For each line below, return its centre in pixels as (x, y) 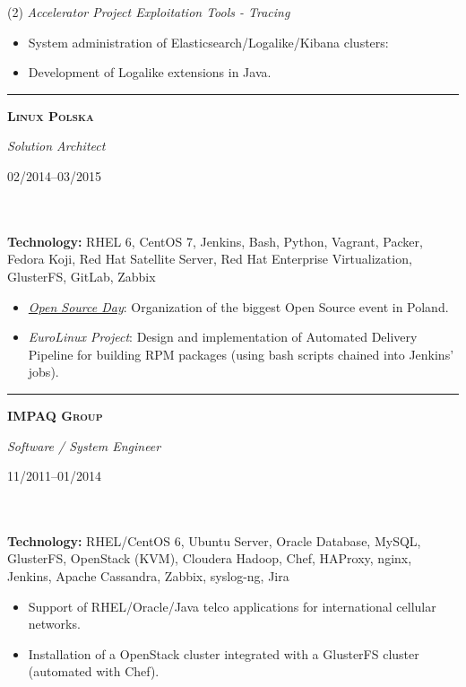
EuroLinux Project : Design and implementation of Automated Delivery (223, 337)
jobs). (43, 372)
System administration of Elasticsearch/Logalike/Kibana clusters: (208, 42)
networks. (54, 624)
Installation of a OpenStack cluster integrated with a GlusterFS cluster (224, 653)
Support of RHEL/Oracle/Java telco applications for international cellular (232, 606)
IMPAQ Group (55, 415)
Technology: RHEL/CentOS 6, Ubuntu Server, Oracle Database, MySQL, (214, 540)
